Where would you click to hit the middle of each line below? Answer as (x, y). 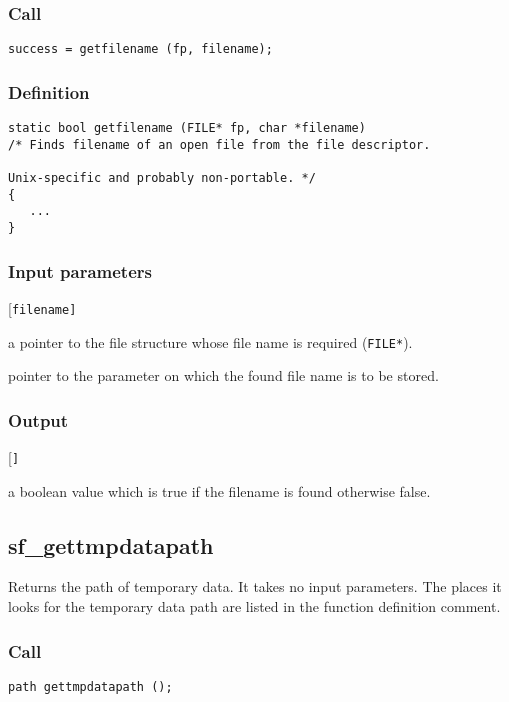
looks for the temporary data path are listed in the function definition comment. (254, 606)
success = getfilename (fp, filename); (140, 49)
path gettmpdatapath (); (90, 686)
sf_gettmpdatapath (111, 544)
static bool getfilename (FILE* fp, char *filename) (187, 128)
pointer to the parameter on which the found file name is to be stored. (223, 375)
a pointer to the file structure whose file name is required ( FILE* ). (210, 341)
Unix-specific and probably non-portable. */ (162, 178)
